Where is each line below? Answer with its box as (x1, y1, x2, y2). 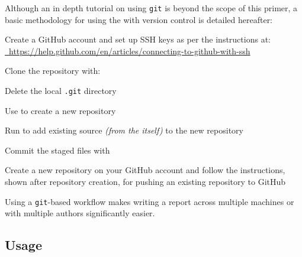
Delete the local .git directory (5, 84, 117, 97)
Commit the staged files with (5, 144, 110, 156)
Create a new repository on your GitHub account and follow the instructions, (5, 164, 285, 176)
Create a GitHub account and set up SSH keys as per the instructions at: (5, 33, 271, 45)
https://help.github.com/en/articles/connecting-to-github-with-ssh (8, 44, 250, 57)
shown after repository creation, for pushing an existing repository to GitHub (5, 175, 286, 188)
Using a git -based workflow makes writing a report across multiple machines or (5, 195, 294, 207)
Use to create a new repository (5, 104, 116, 116)
